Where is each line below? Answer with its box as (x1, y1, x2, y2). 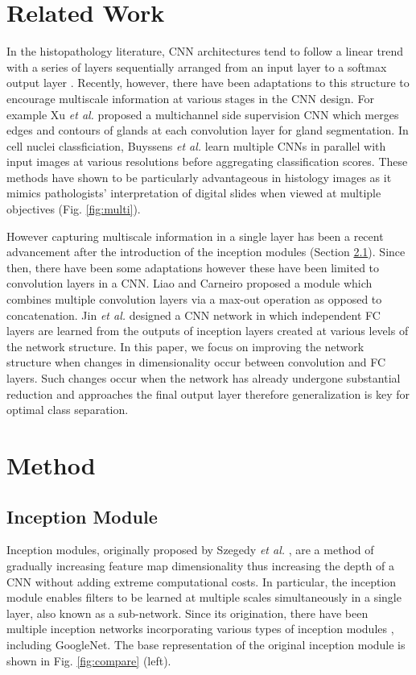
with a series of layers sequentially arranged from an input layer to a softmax (6, 58, 387, 75)
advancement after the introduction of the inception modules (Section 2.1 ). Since (6, 243, 406, 260)
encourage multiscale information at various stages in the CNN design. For (6, 89, 374, 106)
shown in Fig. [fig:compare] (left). (6, 652, 171, 669)
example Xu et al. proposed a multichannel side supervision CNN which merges (6, 106, 399, 122)
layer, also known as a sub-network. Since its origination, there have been (6, 604, 369, 621)
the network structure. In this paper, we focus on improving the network (6, 337, 365, 354)
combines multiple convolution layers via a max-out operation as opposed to (6, 291, 382, 308)
